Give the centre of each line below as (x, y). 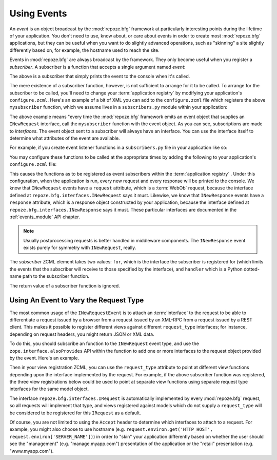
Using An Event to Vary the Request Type (77, 300)
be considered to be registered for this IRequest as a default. (75, 413)
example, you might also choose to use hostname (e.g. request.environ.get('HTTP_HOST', (111, 429)
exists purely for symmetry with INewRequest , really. (80, 248)
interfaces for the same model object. (49, 389)
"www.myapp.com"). (32, 451)
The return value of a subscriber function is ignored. (65, 285)
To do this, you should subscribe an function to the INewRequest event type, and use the (104, 343)
